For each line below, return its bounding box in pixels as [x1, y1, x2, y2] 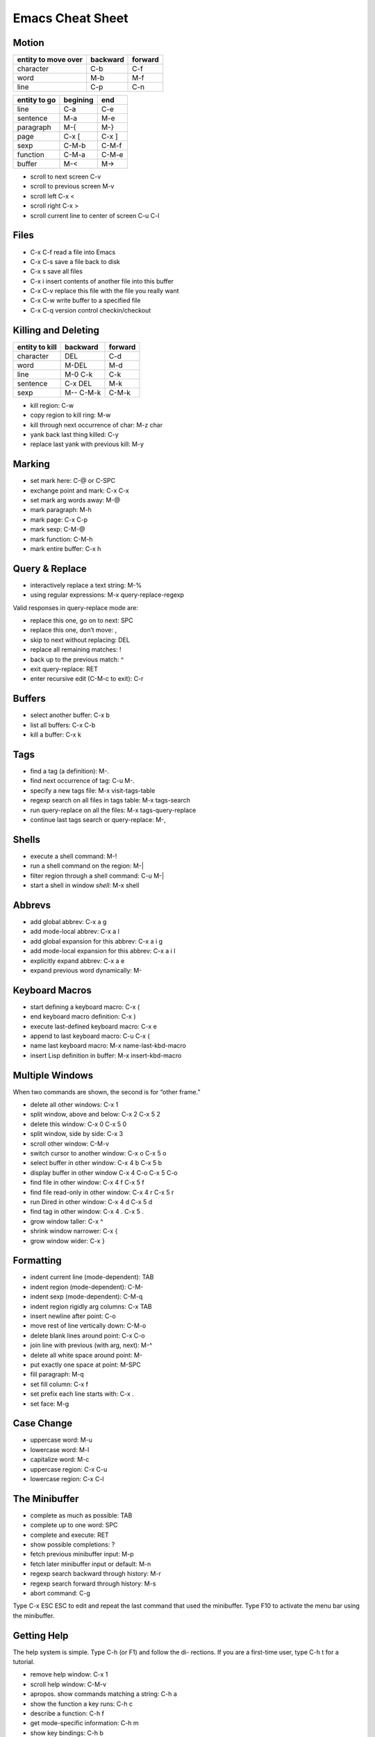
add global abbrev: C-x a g [30, 917, 107, 925]
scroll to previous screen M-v [30, 182, 115, 190]
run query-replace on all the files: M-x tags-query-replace [30, 806, 197, 814]
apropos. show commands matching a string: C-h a [30, 1690, 177, 1698]
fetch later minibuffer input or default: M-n [30, 1560, 151, 1568]
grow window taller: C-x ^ [30, 1217, 103, 1226]
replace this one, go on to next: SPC [30, 616, 133, 625]
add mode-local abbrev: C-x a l [30, 928, 119, 936]
